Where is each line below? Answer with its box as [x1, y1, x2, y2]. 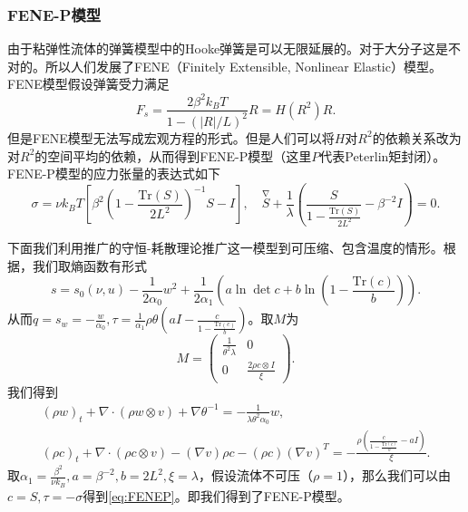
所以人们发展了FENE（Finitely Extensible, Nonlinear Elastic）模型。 [44, 56, 442, 75]
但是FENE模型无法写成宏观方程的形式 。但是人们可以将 [7, 128, 335, 147]
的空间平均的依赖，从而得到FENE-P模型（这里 [34, 146, 312, 165]
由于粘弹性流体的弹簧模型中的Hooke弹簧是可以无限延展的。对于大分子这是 [7, 39, 449, 58]
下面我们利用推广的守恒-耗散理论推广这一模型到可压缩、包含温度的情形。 [7, 238, 444, 256]
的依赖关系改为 [372, 128, 462, 147]
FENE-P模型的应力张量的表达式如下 [7, 164, 220, 183]
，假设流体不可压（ [199, 466, 314, 485]
